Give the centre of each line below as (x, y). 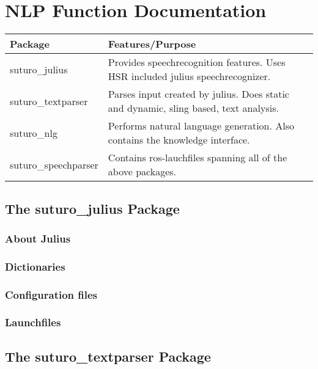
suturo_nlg (34, 133)
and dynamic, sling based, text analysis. (193, 108)
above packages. (142, 172)
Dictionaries (35, 266)
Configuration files (51, 294)
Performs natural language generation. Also (201, 126)
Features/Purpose (152, 44)
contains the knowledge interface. (179, 140)
